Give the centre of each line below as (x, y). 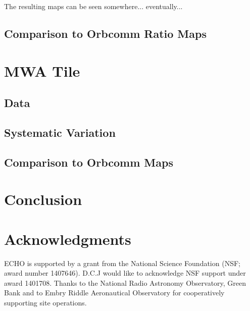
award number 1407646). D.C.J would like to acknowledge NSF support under (125, 273)
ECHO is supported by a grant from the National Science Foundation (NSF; (122, 263)
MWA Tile (42, 70)
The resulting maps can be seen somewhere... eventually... (93, 6)
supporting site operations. (45, 302)
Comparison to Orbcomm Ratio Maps (105, 33)
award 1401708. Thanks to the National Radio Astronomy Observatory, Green (125, 282)
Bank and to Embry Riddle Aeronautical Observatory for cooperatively (114, 293)
